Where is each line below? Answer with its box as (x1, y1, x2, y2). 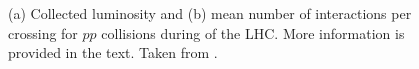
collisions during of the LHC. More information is (101, 22, 405, 43)
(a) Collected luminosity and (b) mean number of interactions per (8, 3, 412, 23)
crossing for (8, 22, 78, 43)
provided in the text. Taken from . (8, 42, 218, 63)
